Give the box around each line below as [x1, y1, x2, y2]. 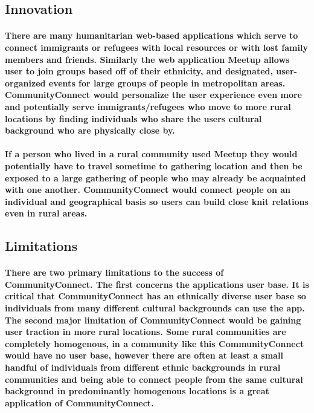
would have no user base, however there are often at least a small [5, 349, 283, 362]
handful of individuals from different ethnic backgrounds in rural [5, 361, 281, 373]
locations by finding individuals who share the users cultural [5, 112, 262, 125]
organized [5, 76, 46, 89]
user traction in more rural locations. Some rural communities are [5, 325, 286, 338]
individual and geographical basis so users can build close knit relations [5, 195, 309, 207]
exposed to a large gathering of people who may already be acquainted [5, 171, 306, 184]
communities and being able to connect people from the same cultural [5, 372, 303, 385]
